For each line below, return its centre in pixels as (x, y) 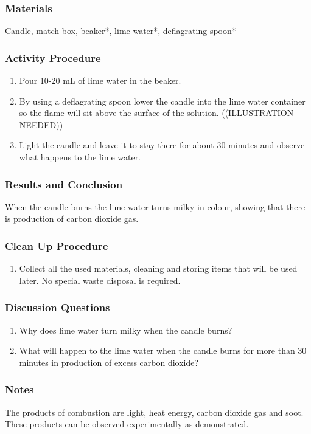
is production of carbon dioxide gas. (72, 219)
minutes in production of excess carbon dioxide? (109, 362)
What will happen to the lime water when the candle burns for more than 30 (163, 350)
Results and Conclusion (64, 184)
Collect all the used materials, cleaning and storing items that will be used (158, 268)
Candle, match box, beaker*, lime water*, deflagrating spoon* (121, 31)
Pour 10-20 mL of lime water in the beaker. (100, 81)
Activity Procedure (53, 57)
